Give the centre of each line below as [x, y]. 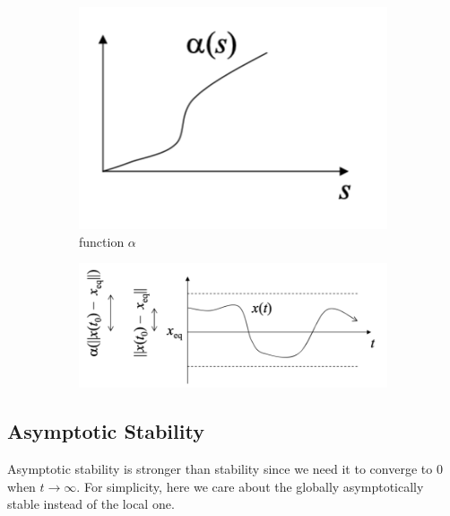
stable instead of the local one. [91, 504]
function [102, 241]
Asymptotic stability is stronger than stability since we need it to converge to [220, 468]
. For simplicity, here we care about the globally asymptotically [250, 486]
